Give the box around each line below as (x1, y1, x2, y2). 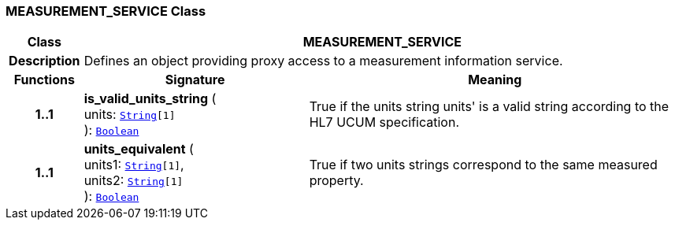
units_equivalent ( (83, 141, 194, 157)
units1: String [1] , (83, 157, 184, 173)
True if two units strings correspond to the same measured (309, 157, 658, 173)
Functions (13, 72, 75, 88)
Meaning (468, 72, 522, 88)
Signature (165, 72, 225, 88)
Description (9, 53, 80, 69)
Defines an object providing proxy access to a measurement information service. (83, 53, 563, 69)
